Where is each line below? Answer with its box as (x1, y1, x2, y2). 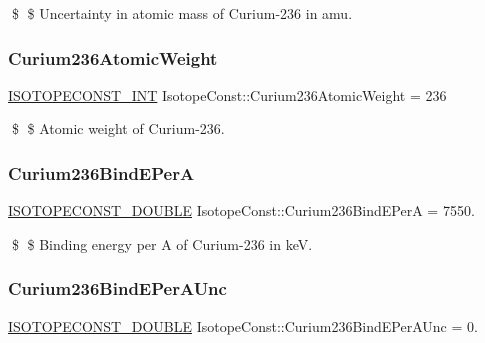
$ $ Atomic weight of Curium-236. (11, 118, 225, 139)
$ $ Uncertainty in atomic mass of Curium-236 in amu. (11, 3, 353, 23)
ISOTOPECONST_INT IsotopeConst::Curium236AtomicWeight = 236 (8, 84, 447, 105)
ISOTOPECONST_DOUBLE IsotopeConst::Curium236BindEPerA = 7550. (8, 200, 475, 221)
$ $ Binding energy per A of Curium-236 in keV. (11, 233, 313, 254)
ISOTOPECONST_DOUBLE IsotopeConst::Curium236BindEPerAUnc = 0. (8, 315, 478, 336)
